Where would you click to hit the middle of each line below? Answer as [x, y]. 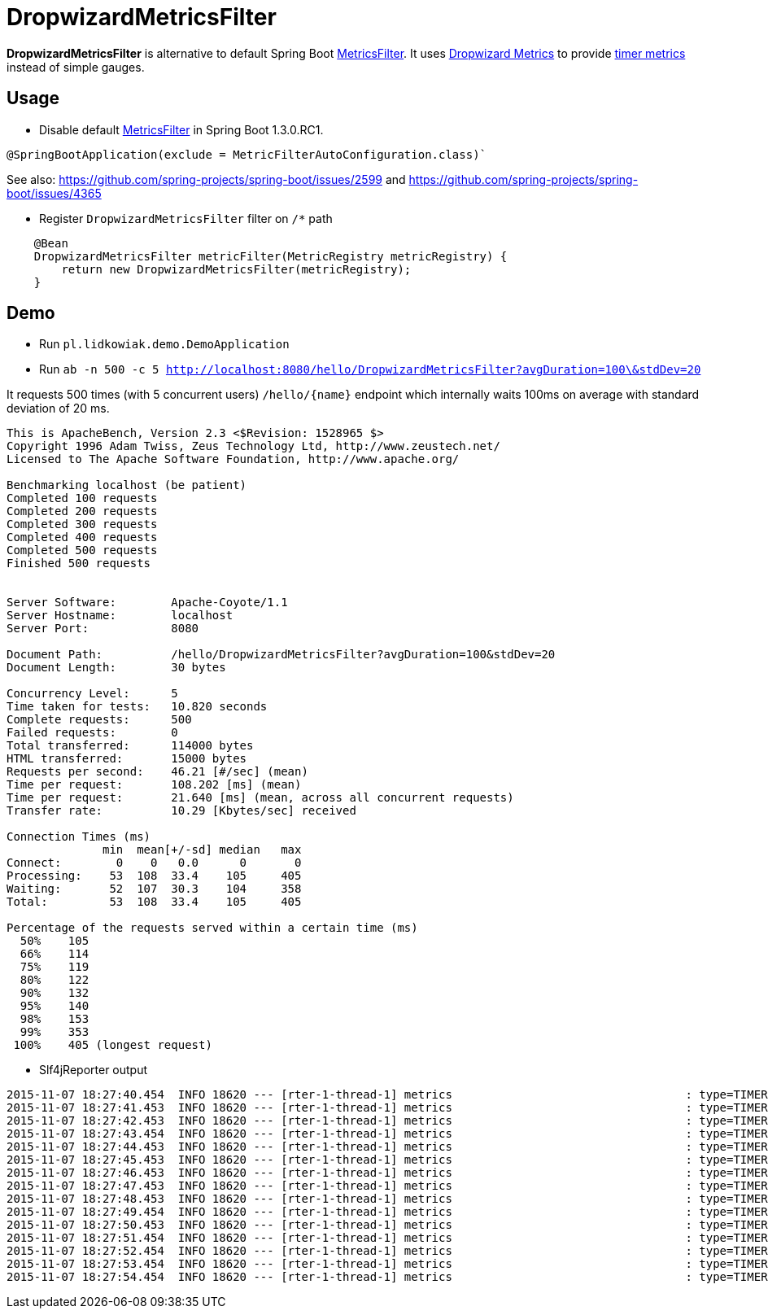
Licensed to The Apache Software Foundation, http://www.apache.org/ [233, 459]
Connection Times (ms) [79, 837]
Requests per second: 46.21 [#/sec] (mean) [157, 772]
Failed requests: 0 [92, 733]
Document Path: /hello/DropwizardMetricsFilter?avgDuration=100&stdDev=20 [281, 655]
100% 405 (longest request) [113, 1045]
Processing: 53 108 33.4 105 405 [154, 876]
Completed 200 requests [82, 511]
